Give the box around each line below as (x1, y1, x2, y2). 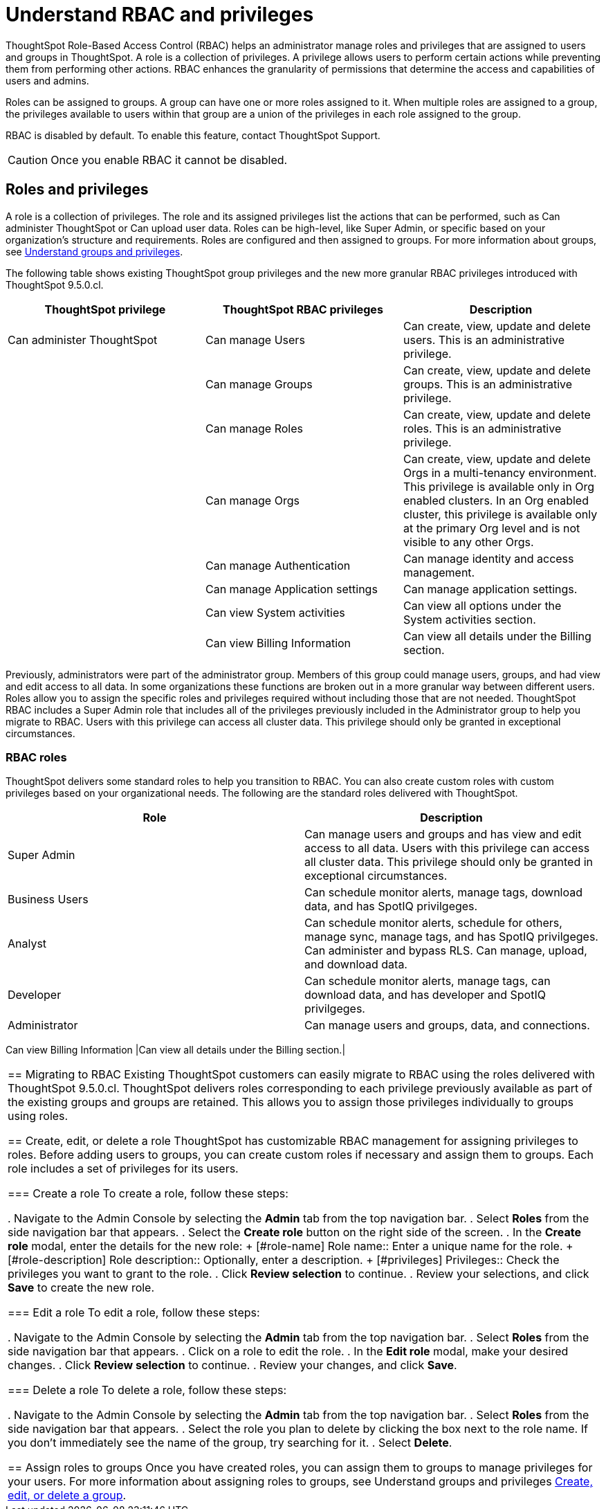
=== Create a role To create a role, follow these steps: (8, 1186, 288, 1201)
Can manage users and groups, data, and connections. (304, 1018, 590, 1033)
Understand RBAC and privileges (6, 3, 314, 26)
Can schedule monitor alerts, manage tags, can (304, 974, 551, 988)
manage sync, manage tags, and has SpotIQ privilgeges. (304, 930, 598, 944)
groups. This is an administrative (403, 377, 573, 391)
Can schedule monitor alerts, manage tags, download (304, 885, 582, 900)
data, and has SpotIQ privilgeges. (304, 899, 478, 914)
